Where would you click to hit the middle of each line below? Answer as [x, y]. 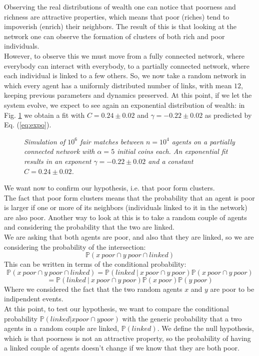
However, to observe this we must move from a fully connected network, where [124, 55]
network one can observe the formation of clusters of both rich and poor [114, 36]
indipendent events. [34, 299]
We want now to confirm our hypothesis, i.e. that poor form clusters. [109, 188]
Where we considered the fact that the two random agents [93, 289]
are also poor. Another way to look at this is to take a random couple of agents [125, 217]
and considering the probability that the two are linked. [89, 227]
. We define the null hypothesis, [205, 328]
